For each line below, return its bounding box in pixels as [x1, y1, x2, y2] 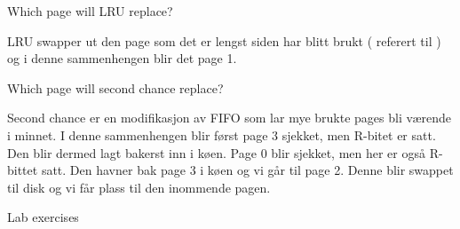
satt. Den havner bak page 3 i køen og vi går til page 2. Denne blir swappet [41, 161, 454, 179]
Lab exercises [7, 208, 79, 226]
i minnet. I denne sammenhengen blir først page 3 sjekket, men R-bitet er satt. [7, 125, 436, 144]
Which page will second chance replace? [7, 78, 224, 97]
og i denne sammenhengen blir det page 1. [7, 49, 237, 67]
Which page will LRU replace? [7, 2, 173, 20]
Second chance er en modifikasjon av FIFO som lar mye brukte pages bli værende [7, 108, 452, 127]
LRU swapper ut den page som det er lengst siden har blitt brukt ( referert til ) [7, 31, 441, 50]
